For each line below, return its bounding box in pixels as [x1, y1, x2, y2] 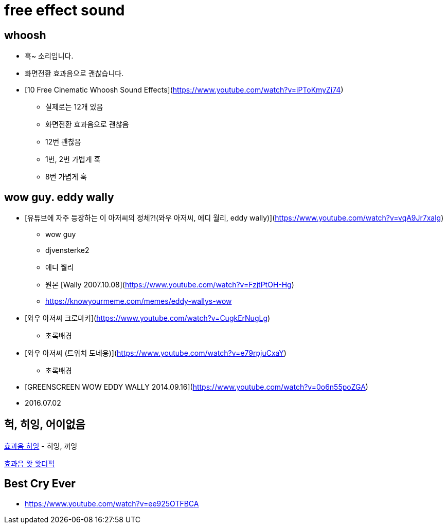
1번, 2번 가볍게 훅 [45, 155, 101, 164]
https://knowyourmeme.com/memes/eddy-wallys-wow [45, 297, 232, 306]
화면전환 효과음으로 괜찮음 [45, 120, 129, 129]
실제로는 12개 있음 [45, 102, 103, 112]
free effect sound [4, 2, 125, 19]
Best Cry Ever [4, 477, 76, 490]
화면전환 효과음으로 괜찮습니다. [25, 69, 124, 78]
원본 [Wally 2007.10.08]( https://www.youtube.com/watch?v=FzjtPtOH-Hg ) [45, 280, 294, 289]
